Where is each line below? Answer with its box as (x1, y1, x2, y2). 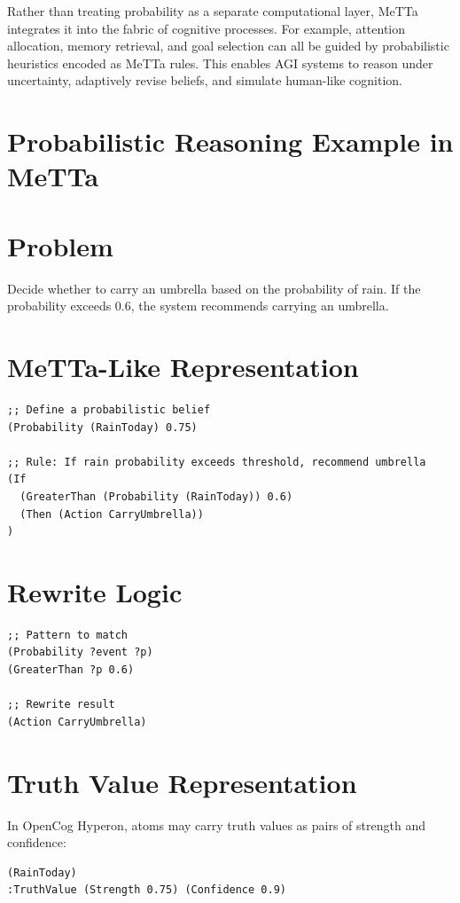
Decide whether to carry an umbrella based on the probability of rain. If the (7, 279, 421, 297)
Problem (7, 227, 113, 263)
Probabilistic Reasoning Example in (7, 123, 454, 160)
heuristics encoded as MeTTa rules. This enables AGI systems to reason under (7, 53, 433, 72)
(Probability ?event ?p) (7, 646, 153, 659)
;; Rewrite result (7, 698, 115, 711)
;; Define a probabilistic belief (7, 403, 211, 416)
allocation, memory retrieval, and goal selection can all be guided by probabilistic (7, 36, 449, 55)
